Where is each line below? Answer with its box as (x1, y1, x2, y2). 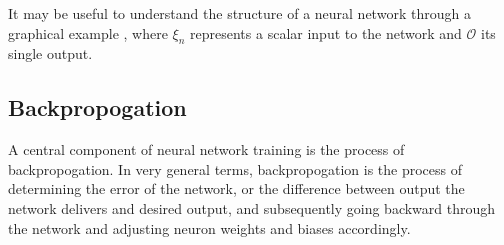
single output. (8, 43, 93, 64)
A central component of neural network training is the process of (8, 139, 405, 160)
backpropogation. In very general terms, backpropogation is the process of (8, 158, 463, 179)
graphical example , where (8, 22, 168, 43)
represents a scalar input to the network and (190, 22, 462, 43)
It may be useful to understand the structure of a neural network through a (8, 3, 471, 23)
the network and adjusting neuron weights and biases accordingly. (8, 217, 411, 238)
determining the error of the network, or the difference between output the (8, 178, 465, 199)
